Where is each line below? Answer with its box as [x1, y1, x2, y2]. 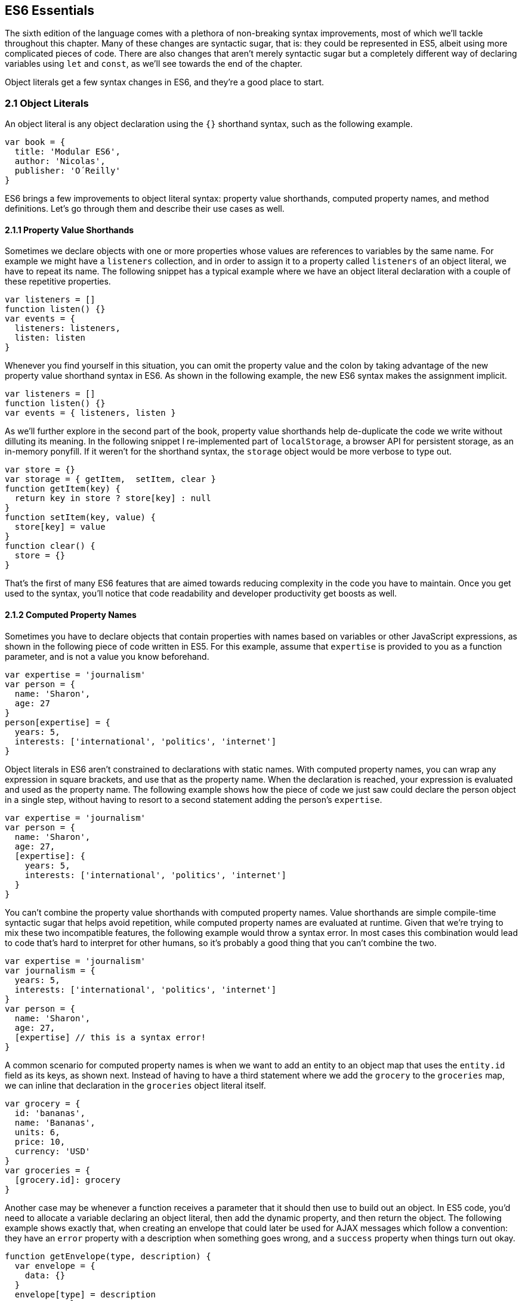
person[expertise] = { [5, 717, 111, 727]
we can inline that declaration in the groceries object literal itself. [5, 1080, 266, 1090]
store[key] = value [14, 522, 106, 532]
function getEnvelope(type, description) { [5, 1251, 211, 1261]
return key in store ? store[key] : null [14, 493, 211, 503]
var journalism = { [5, 965, 95, 975]
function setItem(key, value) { [5, 512, 156, 523]
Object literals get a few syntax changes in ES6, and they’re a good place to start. [5, 77, 325, 88]
